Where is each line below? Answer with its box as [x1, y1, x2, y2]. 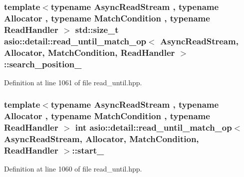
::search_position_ [4, 57, 82, 70]
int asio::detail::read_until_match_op [75, 121, 232, 134]
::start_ [72, 144, 104, 157]
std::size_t [75, 23, 119, 35]
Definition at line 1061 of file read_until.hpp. [4, 77, 142, 87]
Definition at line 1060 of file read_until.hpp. [4, 164, 142, 174]
